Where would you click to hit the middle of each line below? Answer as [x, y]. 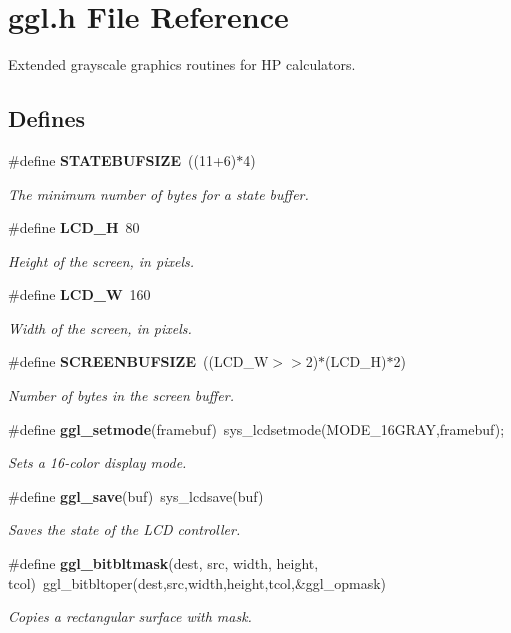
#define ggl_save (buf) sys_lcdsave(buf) [136, 495]
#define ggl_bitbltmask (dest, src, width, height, [163, 563]
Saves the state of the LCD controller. [124, 529]
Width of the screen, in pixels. [100, 327]
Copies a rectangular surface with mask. [130, 616]
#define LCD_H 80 [74, 227]
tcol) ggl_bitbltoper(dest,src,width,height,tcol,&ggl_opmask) [197, 582]
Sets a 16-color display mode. [97, 462]
